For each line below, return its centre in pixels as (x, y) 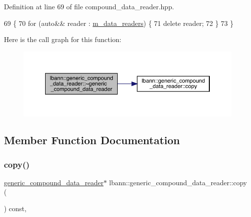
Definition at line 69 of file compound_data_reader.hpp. (89, 6)
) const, (15, 208)
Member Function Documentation (92, 140)
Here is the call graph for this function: (63, 39)
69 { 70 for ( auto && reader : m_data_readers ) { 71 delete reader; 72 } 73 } (119, 23)
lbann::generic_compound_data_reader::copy (178, 182)
